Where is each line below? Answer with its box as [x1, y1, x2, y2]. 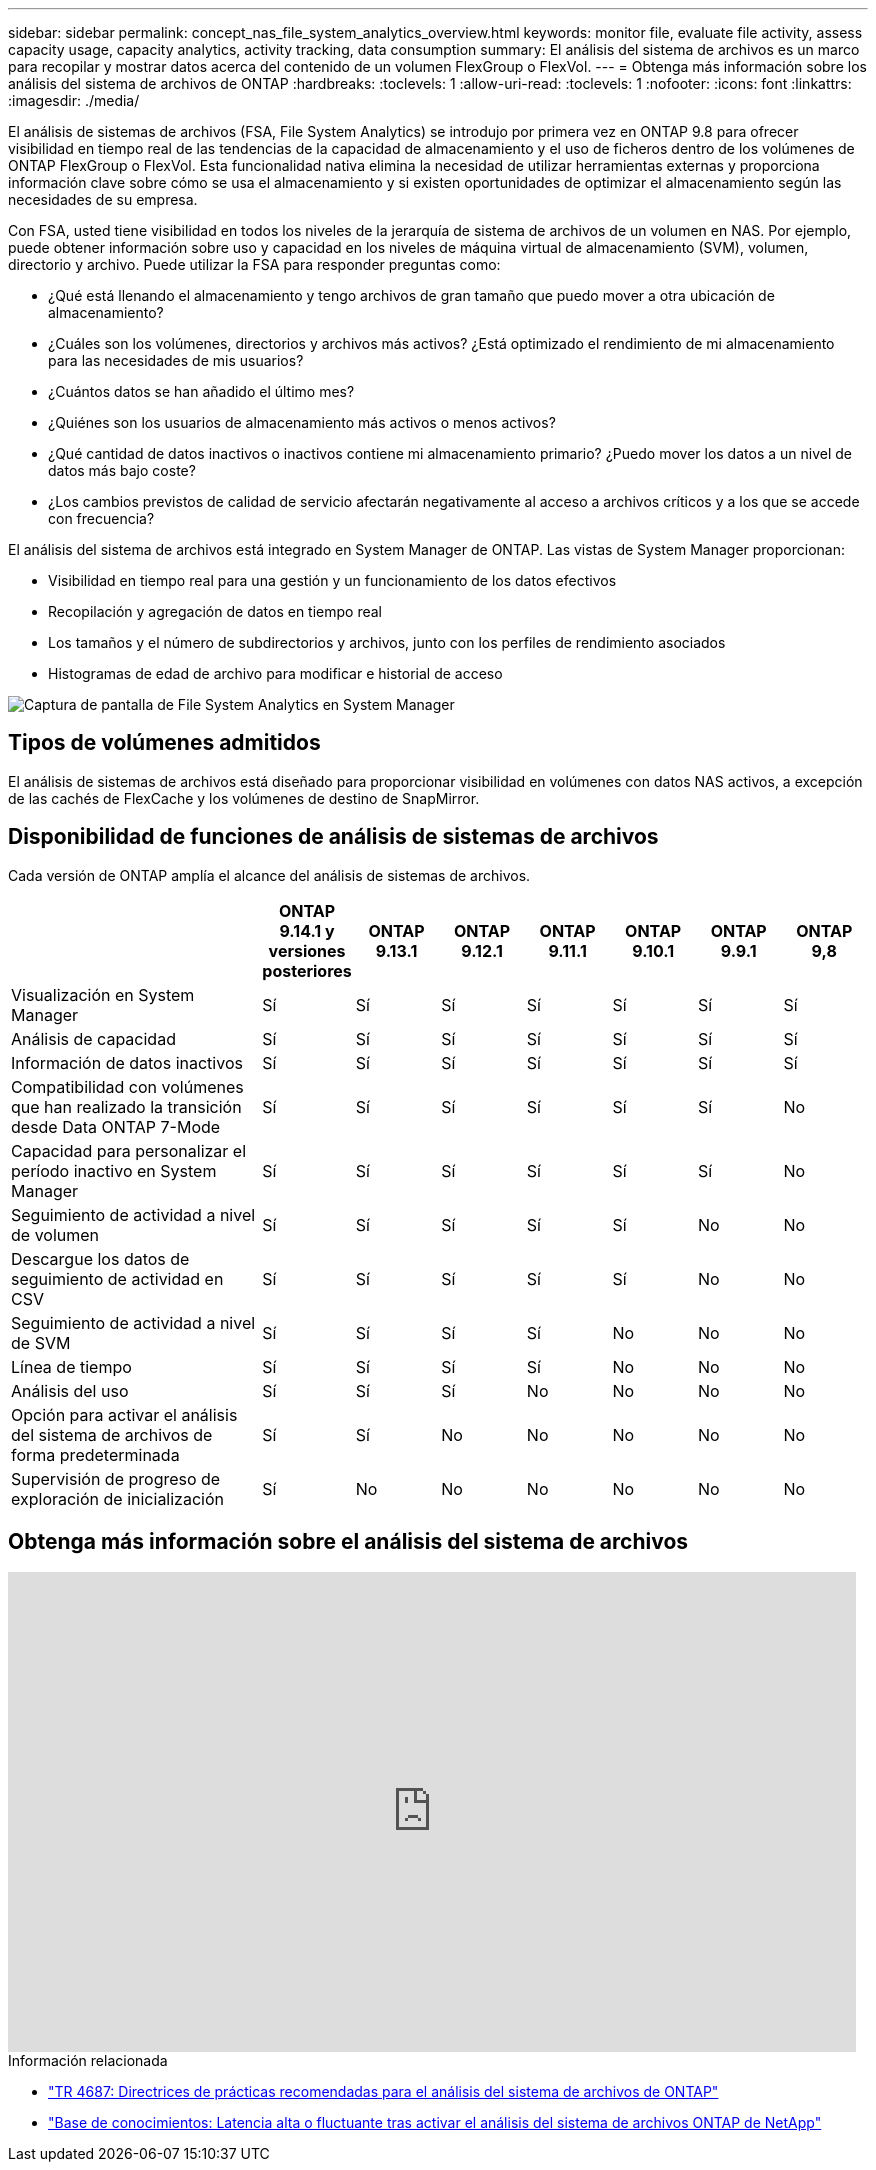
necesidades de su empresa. [8, 191, 198, 208]
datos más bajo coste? [48, 462, 196, 479]
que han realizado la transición [11, 1096, 242, 1117]
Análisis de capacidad [11, 1028, 176, 1049]
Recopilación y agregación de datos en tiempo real [48, 603, 382, 620]
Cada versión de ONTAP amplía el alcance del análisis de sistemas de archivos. [8, 866, 531, 884]
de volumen [11, 1224, 100, 1245]
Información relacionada [8, 2051, 168, 2069]
